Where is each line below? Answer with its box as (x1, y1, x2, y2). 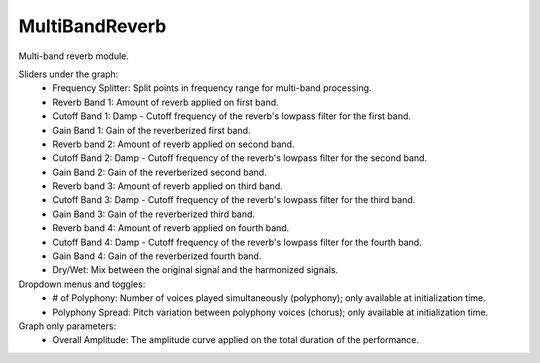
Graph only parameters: (18, 320, 117, 332)
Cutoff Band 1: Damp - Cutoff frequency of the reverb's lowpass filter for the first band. (52, 110, 412, 122)
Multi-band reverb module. (18, 50, 130, 62)
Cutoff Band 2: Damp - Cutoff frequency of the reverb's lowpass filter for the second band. (52, 152, 428, 164)
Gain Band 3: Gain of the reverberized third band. (52, 208, 255, 220)
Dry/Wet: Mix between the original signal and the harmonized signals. (52, 264, 339, 276)
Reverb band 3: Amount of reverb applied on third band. (52, 180, 284, 192)
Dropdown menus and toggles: (18, 278, 146, 290)
